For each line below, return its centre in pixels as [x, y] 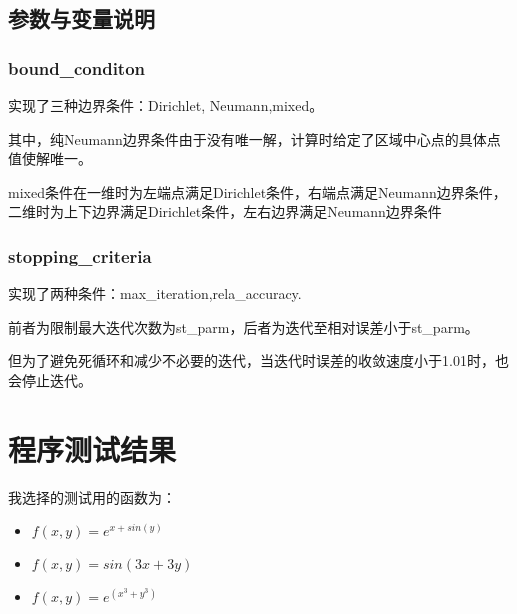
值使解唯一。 [50, 158]
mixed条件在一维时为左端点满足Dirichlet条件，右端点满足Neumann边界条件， [257, 191]
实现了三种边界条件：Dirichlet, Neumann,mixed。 [166, 105]
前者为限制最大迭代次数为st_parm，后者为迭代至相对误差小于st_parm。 [243, 326]
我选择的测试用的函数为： [92, 496]
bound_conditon [77, 67]
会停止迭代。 [50, 379]
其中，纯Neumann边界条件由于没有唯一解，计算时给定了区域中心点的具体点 [254, 138]
